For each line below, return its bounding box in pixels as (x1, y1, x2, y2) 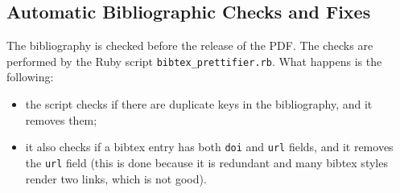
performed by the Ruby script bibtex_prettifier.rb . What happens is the (6, 52, 382, 69)
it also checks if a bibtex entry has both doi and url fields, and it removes (25, 138, 394, 155)
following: (6, 68, 54, 85)
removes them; (25, 111, 97, 128)
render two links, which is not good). (25, 170, 207, 187)
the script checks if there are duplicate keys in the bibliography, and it (25, 96, 373, 113)
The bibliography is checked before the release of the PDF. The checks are (6, 37, 373, 54)
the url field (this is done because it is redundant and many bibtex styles (25, 154, 388, 170)
